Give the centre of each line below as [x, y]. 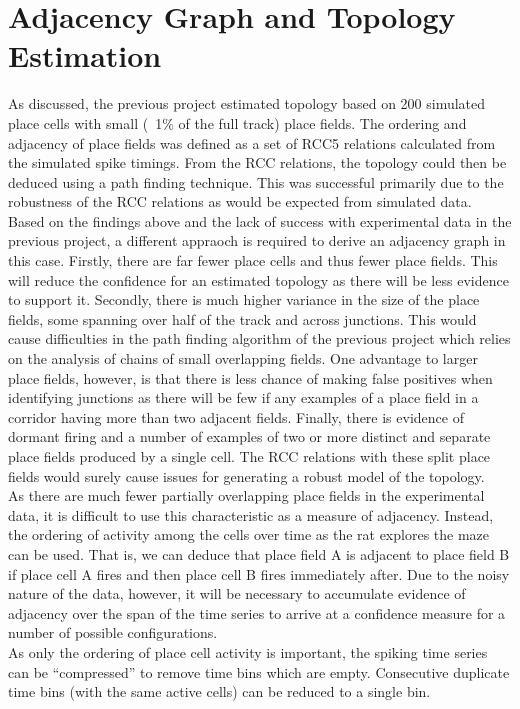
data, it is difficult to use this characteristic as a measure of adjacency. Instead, [251, 514]
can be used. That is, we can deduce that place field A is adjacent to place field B [259, 553]
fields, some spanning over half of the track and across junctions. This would [242, 318]
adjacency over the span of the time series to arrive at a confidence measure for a [257, 612]
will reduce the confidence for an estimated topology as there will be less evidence [258, 279]
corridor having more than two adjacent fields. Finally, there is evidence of [236, 416]
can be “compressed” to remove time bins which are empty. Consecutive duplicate [259, 671]
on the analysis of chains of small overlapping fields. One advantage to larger [243, 358]
